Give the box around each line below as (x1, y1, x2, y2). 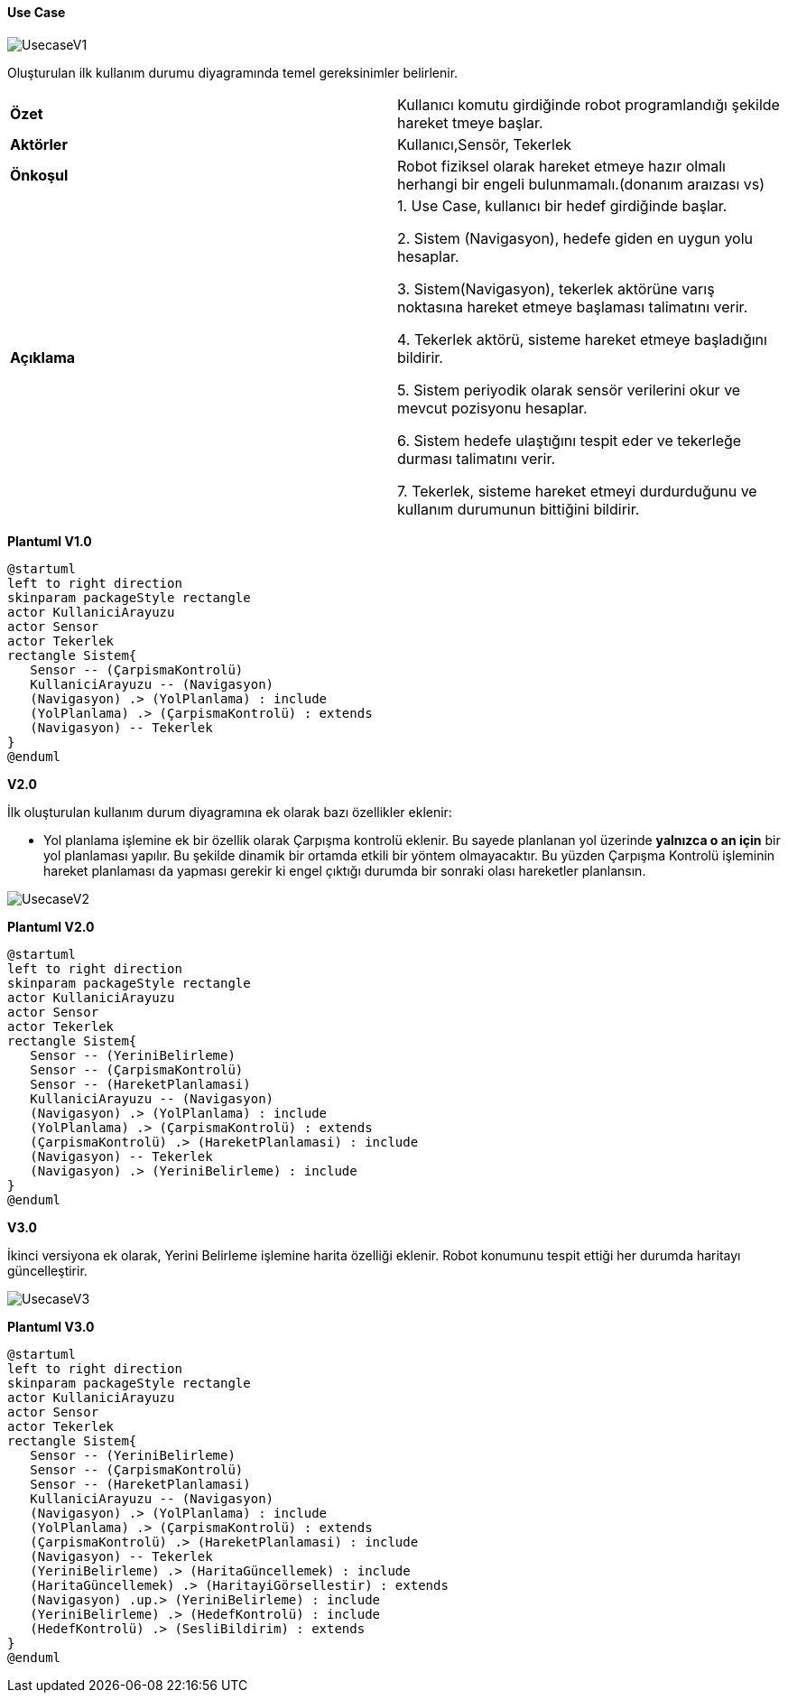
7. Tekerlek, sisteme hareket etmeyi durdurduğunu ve (397, 481, 757, 500)
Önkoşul (10, 165, 69, 184)
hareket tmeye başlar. (397, 113, 543, 132)
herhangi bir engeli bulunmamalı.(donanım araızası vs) (397, 174, 765, 193)
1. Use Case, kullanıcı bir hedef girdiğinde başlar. (397, 196, 728, 215)
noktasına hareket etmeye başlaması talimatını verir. (397, 297, 748, 316)
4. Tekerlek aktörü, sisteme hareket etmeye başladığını (397, 330, 767, 348)
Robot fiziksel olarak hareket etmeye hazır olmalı (397, 156, 726, 175)
